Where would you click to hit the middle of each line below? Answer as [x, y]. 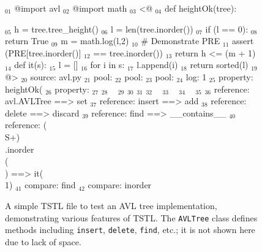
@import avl [37, 8]
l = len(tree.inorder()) [152, 29]
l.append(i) [157, 65]
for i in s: [107, 65]
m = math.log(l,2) [95, 41]
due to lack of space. [43, 241]
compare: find [50, 185]
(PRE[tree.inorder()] [43, 52]
